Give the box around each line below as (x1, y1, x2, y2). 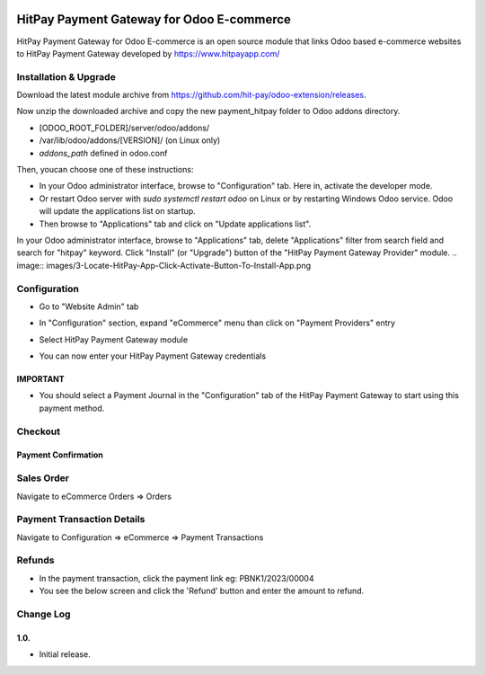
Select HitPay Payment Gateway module (39, 333, 189, 345)
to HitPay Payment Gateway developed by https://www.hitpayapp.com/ (16, 48, 280, 58)
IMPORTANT (16, 374, 65, 385)
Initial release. (39, 649, 91, 660)
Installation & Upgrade (16, 70, 116, 83)
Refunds (16, 554, 55, 566)
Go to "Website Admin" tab (39, 301, 139, 312)
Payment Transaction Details (16, 513, 145, 526)
